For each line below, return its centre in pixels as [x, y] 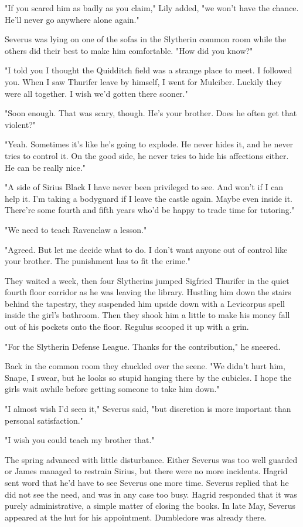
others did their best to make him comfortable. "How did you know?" [129, 50]
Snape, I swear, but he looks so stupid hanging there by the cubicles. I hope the [148, 377]
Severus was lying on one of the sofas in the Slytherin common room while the [146, 39]
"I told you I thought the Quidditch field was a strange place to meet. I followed [149, 70]
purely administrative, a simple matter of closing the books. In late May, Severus [150, 506]
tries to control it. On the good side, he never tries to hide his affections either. [147, 155]
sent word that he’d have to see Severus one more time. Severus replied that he [147, 482]
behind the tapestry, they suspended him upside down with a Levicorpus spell [145, 303]
